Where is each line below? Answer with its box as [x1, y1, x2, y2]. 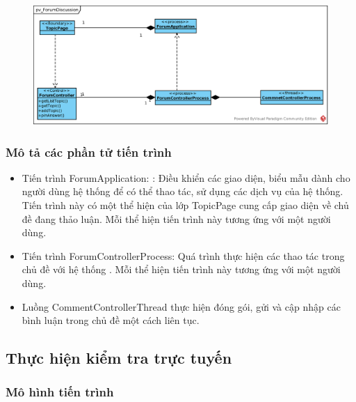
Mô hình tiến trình [6, 383, 114, 401]
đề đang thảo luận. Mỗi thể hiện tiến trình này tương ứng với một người [22, 211, 331, 226]
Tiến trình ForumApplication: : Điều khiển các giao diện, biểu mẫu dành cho [22, 170, 350, 185]
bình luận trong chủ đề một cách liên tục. [22, 313, 200, 327]
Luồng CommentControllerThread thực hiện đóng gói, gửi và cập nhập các [22, 299, 341, 314]
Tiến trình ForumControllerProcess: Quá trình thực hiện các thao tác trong [22, 248, 345, 263]
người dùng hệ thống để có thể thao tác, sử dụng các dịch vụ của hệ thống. [22, 184, 343, 199]
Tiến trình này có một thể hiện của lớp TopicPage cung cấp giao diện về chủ [22, 198, 349, 212]
